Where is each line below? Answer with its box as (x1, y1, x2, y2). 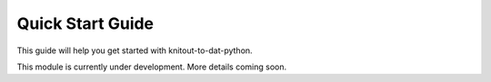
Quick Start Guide (16, 14, 155, 33)
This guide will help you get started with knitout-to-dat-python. (16, 45, 254, 56)
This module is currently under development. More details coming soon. (16, 61, 287, 72)
